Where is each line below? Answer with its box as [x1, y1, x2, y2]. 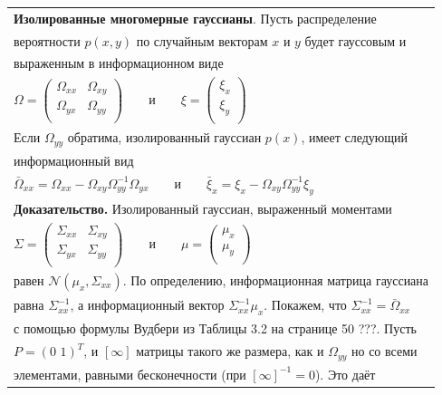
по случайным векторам [136, 31, 268, 50]
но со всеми [351, 342, 418, 361]
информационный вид [14, 150, 134, 169]
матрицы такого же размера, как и [136, 342, 324, 361]
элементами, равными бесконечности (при [14, 364, 246, 383]
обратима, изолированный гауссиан [67, 128, 262, 147]
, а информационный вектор [70, 295, 225, 314]
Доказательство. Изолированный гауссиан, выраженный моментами [14, 198, 392, 217]
